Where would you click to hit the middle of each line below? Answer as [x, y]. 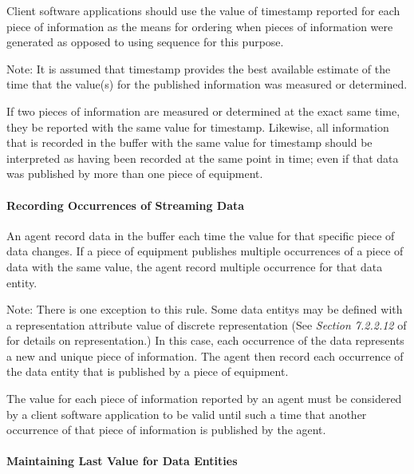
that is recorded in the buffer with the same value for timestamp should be [189, 142]
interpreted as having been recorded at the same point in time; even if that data [203, 158]
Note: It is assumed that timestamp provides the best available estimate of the [199, 68]
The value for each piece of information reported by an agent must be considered [204, 399]
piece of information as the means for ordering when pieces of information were [200, 26]
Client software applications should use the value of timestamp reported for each [203, 10]
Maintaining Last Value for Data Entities [122, 461]
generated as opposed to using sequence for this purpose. [145, 42]
